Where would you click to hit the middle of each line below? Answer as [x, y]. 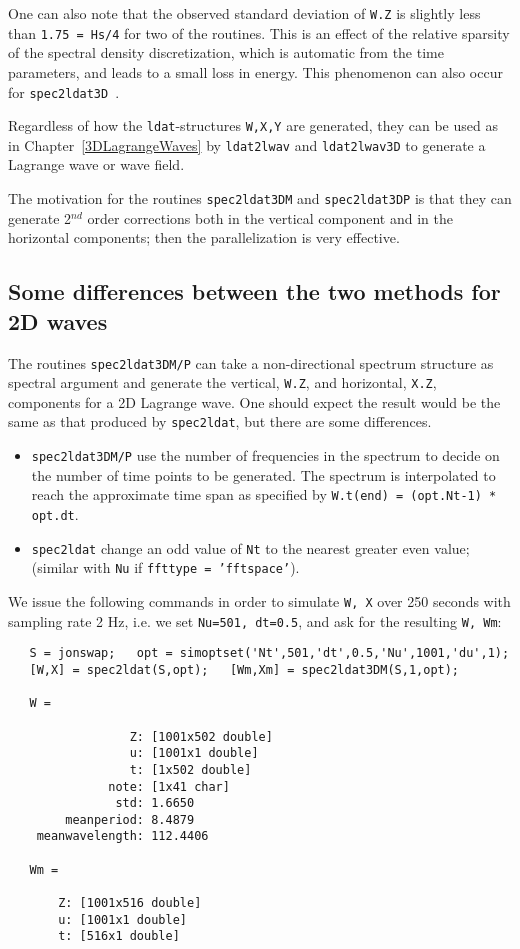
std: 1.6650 [155, 803]
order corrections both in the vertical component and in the [270, 217]
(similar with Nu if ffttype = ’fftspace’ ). [165, 567]
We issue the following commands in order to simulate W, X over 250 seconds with [259, 600]
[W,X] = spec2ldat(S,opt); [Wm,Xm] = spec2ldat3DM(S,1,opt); [244, 669]
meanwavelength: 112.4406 [122, 836]
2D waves [58, 320]
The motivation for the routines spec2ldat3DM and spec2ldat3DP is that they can [260, 198]
